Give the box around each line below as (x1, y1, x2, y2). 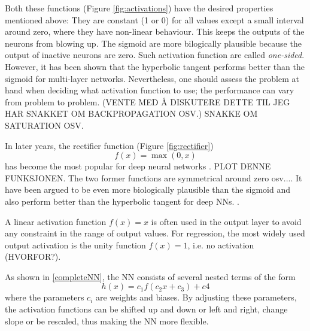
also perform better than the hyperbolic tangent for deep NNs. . (5, 195, 239, 207)
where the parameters (5, 291, 84, 303)
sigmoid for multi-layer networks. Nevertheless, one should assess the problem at (5, 72, 299, 84)
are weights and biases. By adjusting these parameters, (95, 291, 297, 303)
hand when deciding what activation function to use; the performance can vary (5, 84, 294, 96)
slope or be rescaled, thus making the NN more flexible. (5, 314, 209, 327)
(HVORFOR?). (5, 250, 61, 263)
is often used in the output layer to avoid (151, 215, 302, 227)
